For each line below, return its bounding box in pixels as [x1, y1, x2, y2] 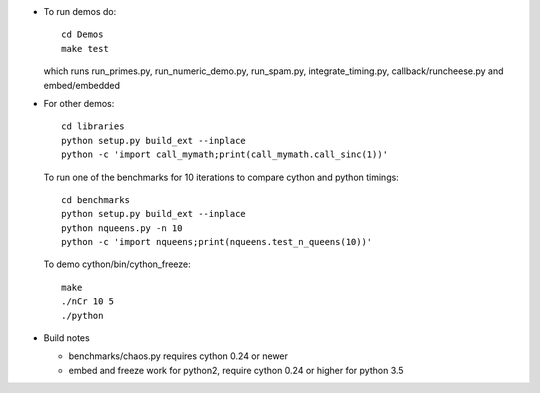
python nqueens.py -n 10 [61, 222, 183, 234]
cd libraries [61, 121, 125, 132]
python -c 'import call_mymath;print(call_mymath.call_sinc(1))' [61, 149, 389, 160]
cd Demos [61, 29, 104, 40]
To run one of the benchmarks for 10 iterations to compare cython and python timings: [43, 171, 399, 183]
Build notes [43, 332, 90, 344]
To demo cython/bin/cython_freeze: [43, 258, 192, 270]
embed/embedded [43, 79, 120, 91]
